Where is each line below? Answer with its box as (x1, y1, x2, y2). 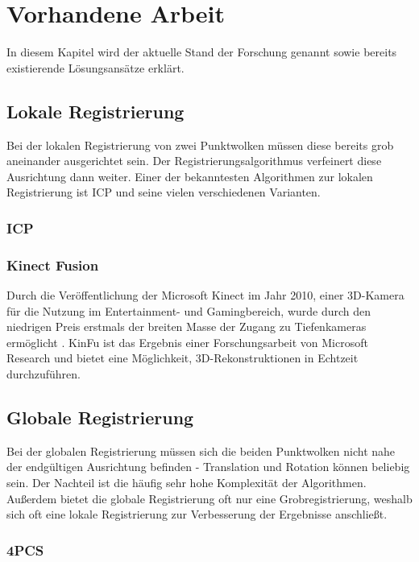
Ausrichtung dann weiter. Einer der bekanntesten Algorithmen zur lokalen (6, 167, 373, 184)
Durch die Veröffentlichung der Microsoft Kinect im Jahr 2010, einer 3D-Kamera (6, 286, 404, 303)
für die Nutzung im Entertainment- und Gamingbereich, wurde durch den (6, 302, 371, 319)
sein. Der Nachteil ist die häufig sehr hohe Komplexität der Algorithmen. (6, 473, 367, 490)
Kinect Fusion (6, 254, 99, 275)
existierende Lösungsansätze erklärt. (6, 59, 185, 76)
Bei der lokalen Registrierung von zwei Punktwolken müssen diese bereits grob (6, 136, 394, 153)
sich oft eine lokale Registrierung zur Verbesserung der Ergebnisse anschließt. (6, 506, 388, 523)
